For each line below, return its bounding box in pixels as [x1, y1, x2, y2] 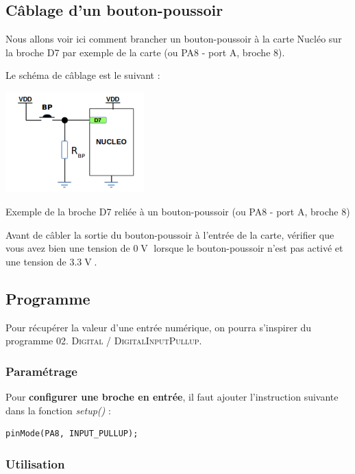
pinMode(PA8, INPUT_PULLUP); [5, 429, 138, 439]
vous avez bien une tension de [5, 241, 130, 255]
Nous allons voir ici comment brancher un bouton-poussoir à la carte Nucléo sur [5, 32, 342, 46]
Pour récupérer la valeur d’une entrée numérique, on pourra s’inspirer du [5, 320, 312, 334]
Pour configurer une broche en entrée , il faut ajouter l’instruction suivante [5, 389, 339, 403]
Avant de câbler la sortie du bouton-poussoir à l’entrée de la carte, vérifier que [5, 227, 334, 241]
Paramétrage [5, 362, 77, 379]
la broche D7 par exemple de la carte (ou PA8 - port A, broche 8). [5, 45, 285, 59]
